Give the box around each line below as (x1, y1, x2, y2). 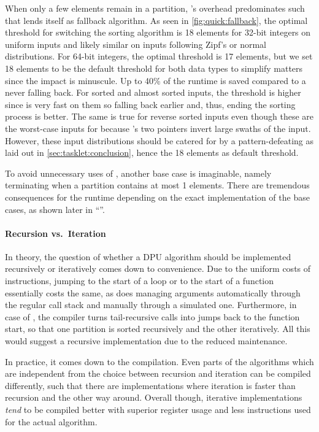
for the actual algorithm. (5, 415, 98, 428)
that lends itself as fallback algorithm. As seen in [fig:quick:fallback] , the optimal (5, 13, 308, 26)
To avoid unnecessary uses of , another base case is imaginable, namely (5, 166, 272, 179)
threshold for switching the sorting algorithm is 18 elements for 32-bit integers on (5, 26, 311, 39)
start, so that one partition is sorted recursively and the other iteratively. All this (5, 322, 310, 335)
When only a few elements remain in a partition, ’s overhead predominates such (5, 2, 305, 14)
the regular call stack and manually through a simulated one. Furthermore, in (5, 298, 297, 311)
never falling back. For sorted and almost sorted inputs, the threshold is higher (5, 86, 301, 99)
